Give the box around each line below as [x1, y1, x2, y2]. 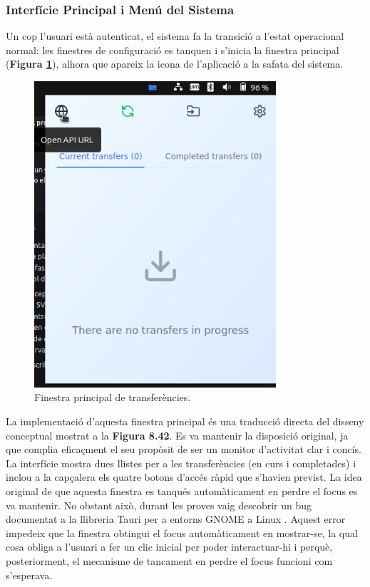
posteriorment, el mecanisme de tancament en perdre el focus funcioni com [6, 553, 333, 568]
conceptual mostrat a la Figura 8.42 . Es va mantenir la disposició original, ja [6, 427, 349, 442]
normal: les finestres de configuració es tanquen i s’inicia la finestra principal [6, 42, 339, 57]
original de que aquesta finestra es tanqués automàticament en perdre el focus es [6, 484, 358, 498]
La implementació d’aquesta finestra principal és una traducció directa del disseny [6, 414, 364, 429]
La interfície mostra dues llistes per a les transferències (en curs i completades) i [6, 455, 356, 470]
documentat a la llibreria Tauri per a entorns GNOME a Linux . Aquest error [6, 511, 346, 526]
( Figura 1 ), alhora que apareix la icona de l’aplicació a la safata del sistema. [6, 56, 344, 71]
